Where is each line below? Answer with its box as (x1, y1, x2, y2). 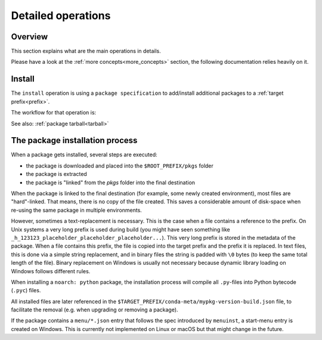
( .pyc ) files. (11, 287, 41, 294)
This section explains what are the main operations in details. (11, 48, 161, 55)
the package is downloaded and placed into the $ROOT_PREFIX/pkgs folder (26, 162, 214, 169)
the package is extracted (26, 171, 88, 178)
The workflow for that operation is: (11, 109, 97, 116)
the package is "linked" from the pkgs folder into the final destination (26, 179, 196, 186)
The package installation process (11, 135, 138, 146)
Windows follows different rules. (11, 267, 91, 274)
